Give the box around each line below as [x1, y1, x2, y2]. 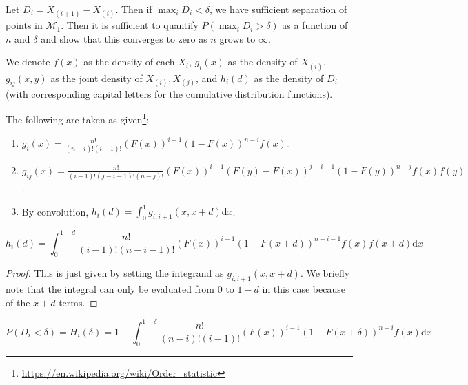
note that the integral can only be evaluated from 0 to [6, 282, 234, 296]
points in [6, 18, 43, 32]
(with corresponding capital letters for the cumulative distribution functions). [6, 86, 333, 101]
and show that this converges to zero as [41, 31, 207, 45]
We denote [6, 54, 50, 69]
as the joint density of [50, 70, 143, 85]
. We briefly [300, 266, 350, 280]
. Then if [115, 2, 152, 16]
